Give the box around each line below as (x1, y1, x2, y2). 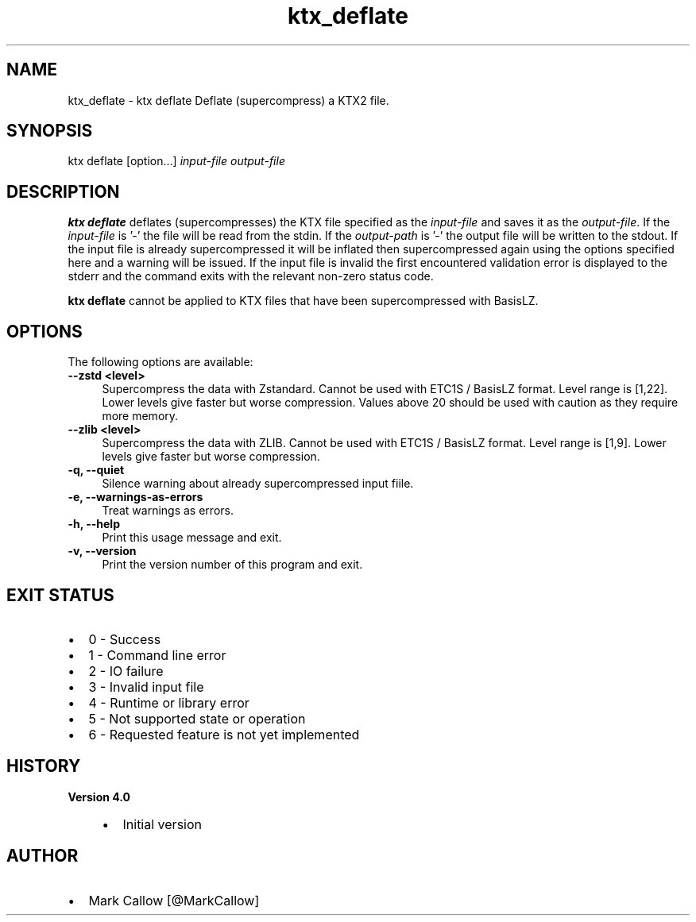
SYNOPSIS (6, 121, 93, 141)
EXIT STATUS (6, 584, 114, 605)
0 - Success (88, 631, 161, 647)
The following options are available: (68, 355, 253, 369)
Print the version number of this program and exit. (102, 557, 363, 572)
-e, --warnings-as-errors (68, 490, 203, 504)
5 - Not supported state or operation (88, 710, 306, 727)
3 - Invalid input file (88, 678, 204, 695)
